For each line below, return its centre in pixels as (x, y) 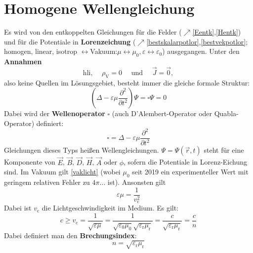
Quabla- (226, 113)
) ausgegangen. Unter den (201, 51)
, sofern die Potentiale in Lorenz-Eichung (186, 162)
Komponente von (30, 162)
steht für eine (224, 150)
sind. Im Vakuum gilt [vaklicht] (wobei (62, 172)
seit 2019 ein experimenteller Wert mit (190, 172)
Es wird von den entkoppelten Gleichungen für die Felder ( (93, 32)
